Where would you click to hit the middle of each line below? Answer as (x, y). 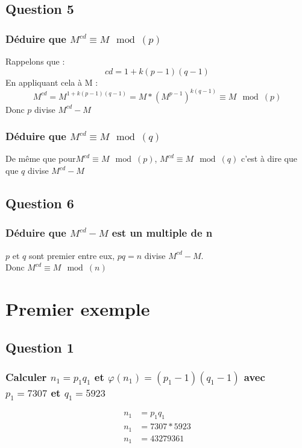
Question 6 (40, 203)
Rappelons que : (35, 61)
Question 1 (40, 347)
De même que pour (41, 158)
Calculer (26, 376)
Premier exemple (78, 309)
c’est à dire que (269, 158)
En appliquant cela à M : (52, 82)
